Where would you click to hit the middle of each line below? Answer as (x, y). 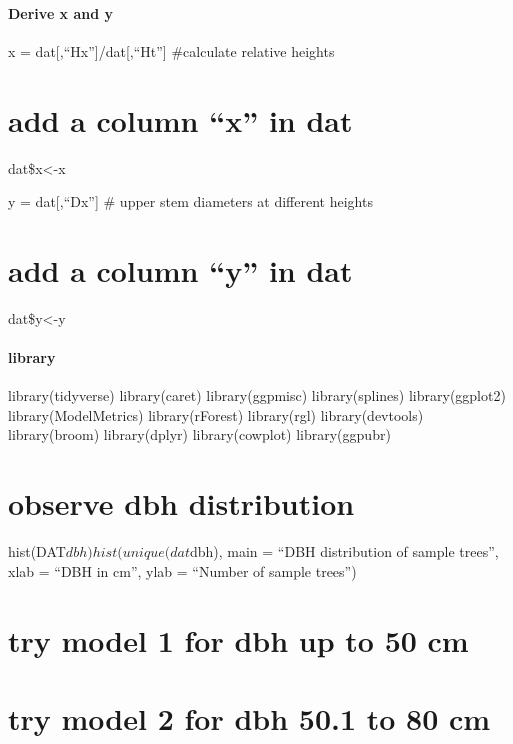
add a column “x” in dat (180, 119)
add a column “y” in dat (180, 269)
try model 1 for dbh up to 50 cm (238, 639)
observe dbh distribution (181, 503)
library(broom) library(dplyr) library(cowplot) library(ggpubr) (199, 434)
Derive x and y (61, 12)
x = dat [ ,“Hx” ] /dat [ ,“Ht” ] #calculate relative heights (171, 50)
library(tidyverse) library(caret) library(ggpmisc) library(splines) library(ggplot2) (257, 395)
